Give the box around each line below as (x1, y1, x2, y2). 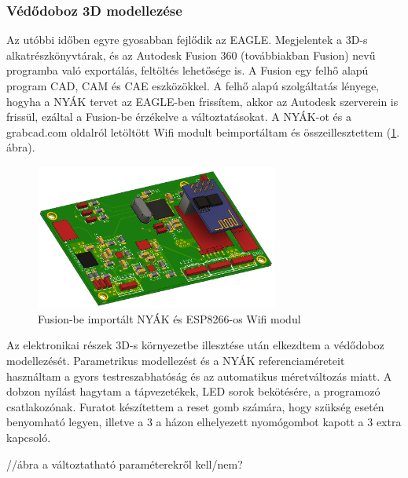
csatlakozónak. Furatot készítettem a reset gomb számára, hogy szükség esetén (6, 398, 384, 414)
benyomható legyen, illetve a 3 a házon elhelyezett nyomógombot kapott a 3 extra (6, 414, 402, 430)
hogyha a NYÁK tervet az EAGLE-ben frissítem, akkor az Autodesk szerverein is (6, 93, 399, 109)
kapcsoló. (6, 429, 51, 445)
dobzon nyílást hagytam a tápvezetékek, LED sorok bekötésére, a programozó (6, 383, 380, 400)
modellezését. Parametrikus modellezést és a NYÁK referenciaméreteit (6, 352, 345, 368)
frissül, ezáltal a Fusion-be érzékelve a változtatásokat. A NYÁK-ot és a (6, 108, 351, 125)
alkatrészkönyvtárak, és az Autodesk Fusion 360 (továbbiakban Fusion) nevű (6, 46, 376, 63)
